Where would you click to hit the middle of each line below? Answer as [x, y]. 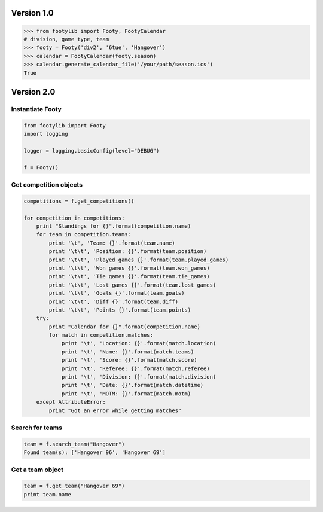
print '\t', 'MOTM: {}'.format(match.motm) [126, 394]
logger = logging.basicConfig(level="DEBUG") [92, 150]
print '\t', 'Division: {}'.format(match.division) [139, 377]
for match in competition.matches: [101, 335]
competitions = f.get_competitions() [79, 201]
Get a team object [37, 470]
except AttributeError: [71, 402]
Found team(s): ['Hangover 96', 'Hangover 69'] [95, 452]
